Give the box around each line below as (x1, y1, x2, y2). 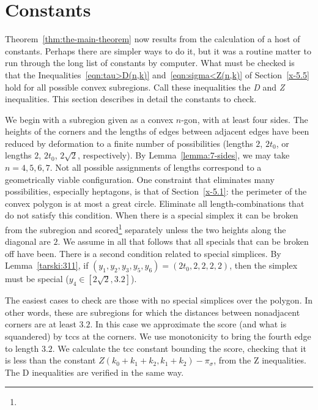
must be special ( (5, 272, 69, 285)
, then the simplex (229, 259, 298, 272)
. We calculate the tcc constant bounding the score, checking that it (52, 341, 306, 354)
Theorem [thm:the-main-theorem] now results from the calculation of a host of (5, 32, 300, 45)
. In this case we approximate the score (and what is (90, 318, 287, 330)
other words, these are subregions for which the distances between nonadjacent (5, 305, 300, 318)
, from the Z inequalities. (213, 354, 306, 367)
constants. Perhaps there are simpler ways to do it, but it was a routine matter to (5, 44, 311, 57)
